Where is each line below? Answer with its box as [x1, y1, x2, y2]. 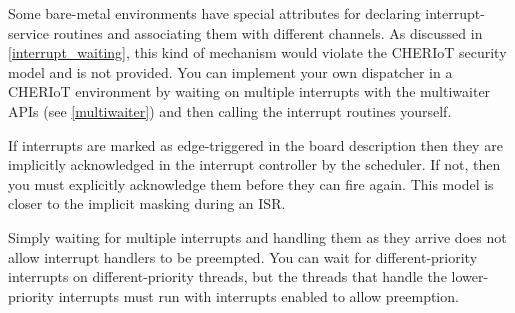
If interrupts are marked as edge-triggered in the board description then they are [8, 134, 503, 155]
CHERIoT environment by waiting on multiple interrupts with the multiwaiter [8, 81, 491, 102]
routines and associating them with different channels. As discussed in [53, 22, 483, 43]
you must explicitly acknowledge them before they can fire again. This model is [8, 173, 494, 194]
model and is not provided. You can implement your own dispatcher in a [8, 61, 453, 82]
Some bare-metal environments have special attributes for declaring [8, 3, 421, 23]
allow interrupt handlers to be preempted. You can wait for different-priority [8, 246, 478, 267]
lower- [451, 266, 489, 287]
